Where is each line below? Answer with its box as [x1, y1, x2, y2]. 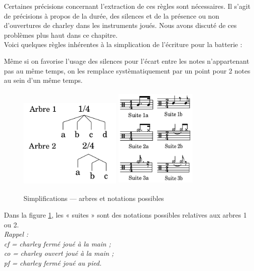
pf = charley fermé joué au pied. [4, 257, 102, 268]
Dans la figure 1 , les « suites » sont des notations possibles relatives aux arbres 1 [4, 209, 247, 220]
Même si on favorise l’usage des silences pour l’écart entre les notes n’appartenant [4, 55, 250, 66]
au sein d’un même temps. [4, 75, 83, 85]
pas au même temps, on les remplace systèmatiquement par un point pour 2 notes [4, 65, 251, 75]
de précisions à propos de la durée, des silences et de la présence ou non [4, 10, 219, 21]
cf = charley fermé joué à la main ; [4, 238, 111, 248]
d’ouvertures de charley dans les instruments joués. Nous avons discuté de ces [4, 20, 237, 30]
